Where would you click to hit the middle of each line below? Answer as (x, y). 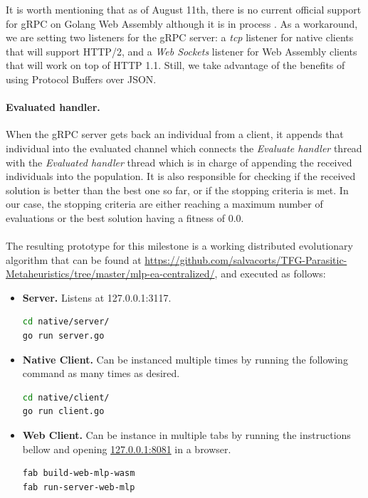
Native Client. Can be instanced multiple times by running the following (185, 359)
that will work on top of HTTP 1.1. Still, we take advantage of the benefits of (175, 65)
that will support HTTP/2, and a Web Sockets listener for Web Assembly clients (182, 51)
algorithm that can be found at (74, 259)
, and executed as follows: (270, 274)
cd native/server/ (66, 322)
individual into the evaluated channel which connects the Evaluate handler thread (184, 148)
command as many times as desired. (101, 373)
